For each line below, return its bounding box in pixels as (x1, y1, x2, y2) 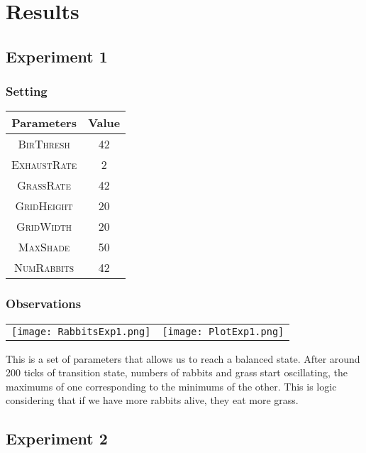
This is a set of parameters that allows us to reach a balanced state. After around (6, 351, 360, 366)
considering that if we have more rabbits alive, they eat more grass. (6, 393, 299, 408)
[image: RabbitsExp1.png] (11, 325, 151, 337)
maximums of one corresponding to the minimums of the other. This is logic (6, 378, 337, 393)
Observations (6, 295, 82, 312)
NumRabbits (14, 259, 74, 276)
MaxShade (18, 239, 70, 256)
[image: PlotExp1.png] (162, 325, 284, 337)
